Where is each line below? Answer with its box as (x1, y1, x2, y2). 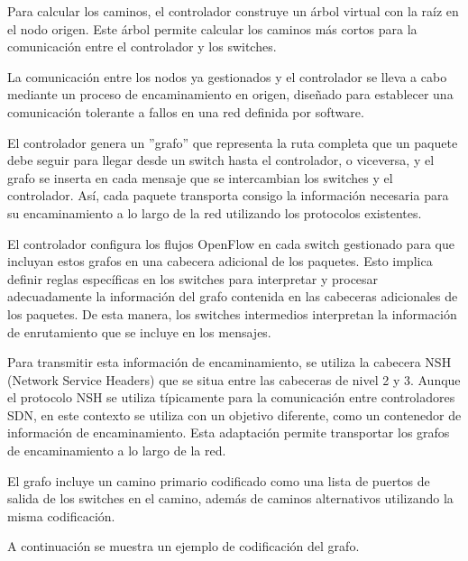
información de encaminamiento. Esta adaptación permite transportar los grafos (7, 423, 450, 442)
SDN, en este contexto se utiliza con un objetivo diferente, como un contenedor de (7, 405, 462, 424)
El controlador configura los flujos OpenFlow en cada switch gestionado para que (7, 234, 454, 253)
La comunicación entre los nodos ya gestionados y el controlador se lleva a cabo (7, 67, 447, 86)
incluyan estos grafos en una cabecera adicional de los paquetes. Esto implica (7, 252, 433, 271)
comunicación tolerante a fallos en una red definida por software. (7, 102, 364, 121)
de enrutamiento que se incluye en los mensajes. (7, 322, 271, 341)
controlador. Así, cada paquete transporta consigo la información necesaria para (7, 186, 449, 205)
